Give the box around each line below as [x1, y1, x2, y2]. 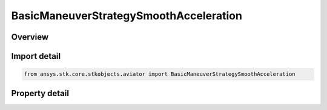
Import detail [11, 51, 61, 61]
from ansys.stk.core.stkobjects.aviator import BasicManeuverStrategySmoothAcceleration [24, 71, 296, 78]
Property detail [11, 88, 70, 99]
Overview [11, 32, 49, 42]
